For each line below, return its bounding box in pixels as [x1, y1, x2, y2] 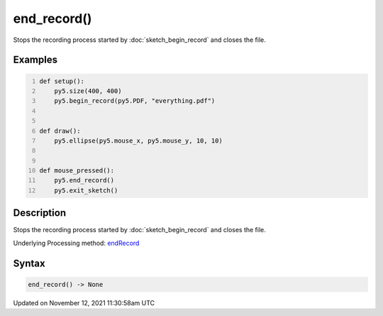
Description [13, 207, 67, 219]
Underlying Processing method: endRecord [13, 239, 140, 247]
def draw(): [39, 126, 81, 135]
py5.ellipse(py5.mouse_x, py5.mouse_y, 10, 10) [54, 136, 223, 145]
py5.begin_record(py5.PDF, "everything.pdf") [54, 97, 216, 105]
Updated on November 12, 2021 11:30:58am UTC [13, 298, 155, 307]
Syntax [13, 257, 45, 269]
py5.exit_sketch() [54, 186, 118, 195]
